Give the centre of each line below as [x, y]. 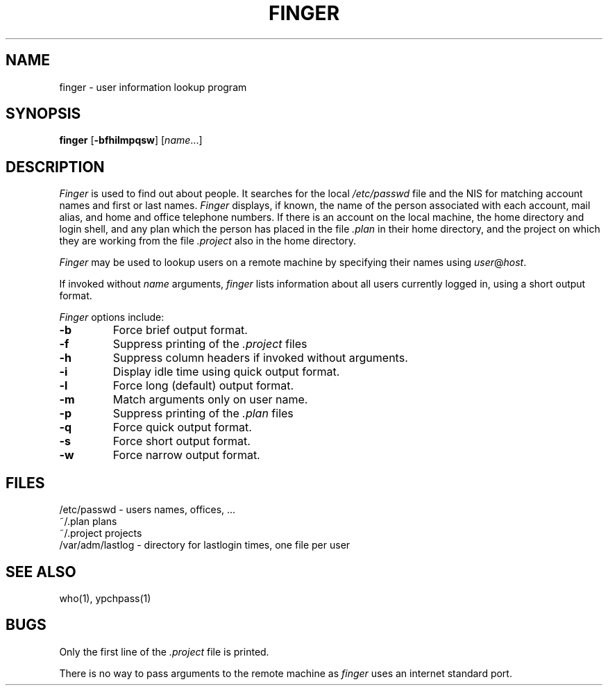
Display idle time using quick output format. [226, 372]
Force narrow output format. [186, 455]
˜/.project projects [101, 533]
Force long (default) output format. [203, 386]
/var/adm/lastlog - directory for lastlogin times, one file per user [205, 545]
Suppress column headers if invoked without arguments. [260, 358]
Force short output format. [181, 441]
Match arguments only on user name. [210, 400]
